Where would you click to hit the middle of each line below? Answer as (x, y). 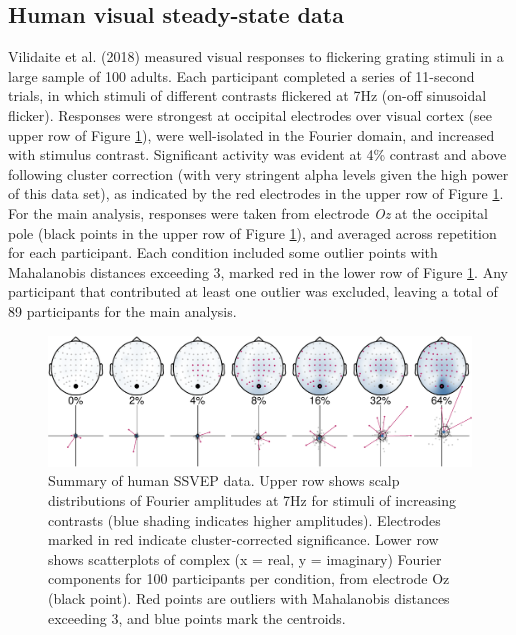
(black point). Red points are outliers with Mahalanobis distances (249, 597)
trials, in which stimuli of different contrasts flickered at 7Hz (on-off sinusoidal (247, 95)
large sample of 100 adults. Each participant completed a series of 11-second (241, 75)
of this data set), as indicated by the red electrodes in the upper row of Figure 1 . (256, 193)
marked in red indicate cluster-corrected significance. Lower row (243, 539)
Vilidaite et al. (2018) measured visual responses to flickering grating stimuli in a (256, 56)
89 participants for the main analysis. (122, 310)
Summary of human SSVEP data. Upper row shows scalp (224, 480)
